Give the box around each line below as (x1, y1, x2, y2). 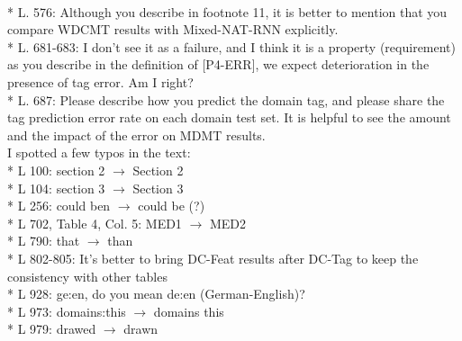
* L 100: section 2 (7, 160, 105, 179)
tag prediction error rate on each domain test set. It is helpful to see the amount (7, 108, 451, 127)
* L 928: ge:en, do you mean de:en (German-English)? (7, 284, 305, 303)
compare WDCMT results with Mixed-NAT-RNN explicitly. (7, 20, 339, 39)
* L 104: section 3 (7, 178, 105, 197)
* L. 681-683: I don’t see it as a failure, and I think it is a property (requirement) (7, 37, 457, 56)
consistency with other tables (7, 266, 168, 285)
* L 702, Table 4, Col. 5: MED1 (7, 213, 182, 232)
